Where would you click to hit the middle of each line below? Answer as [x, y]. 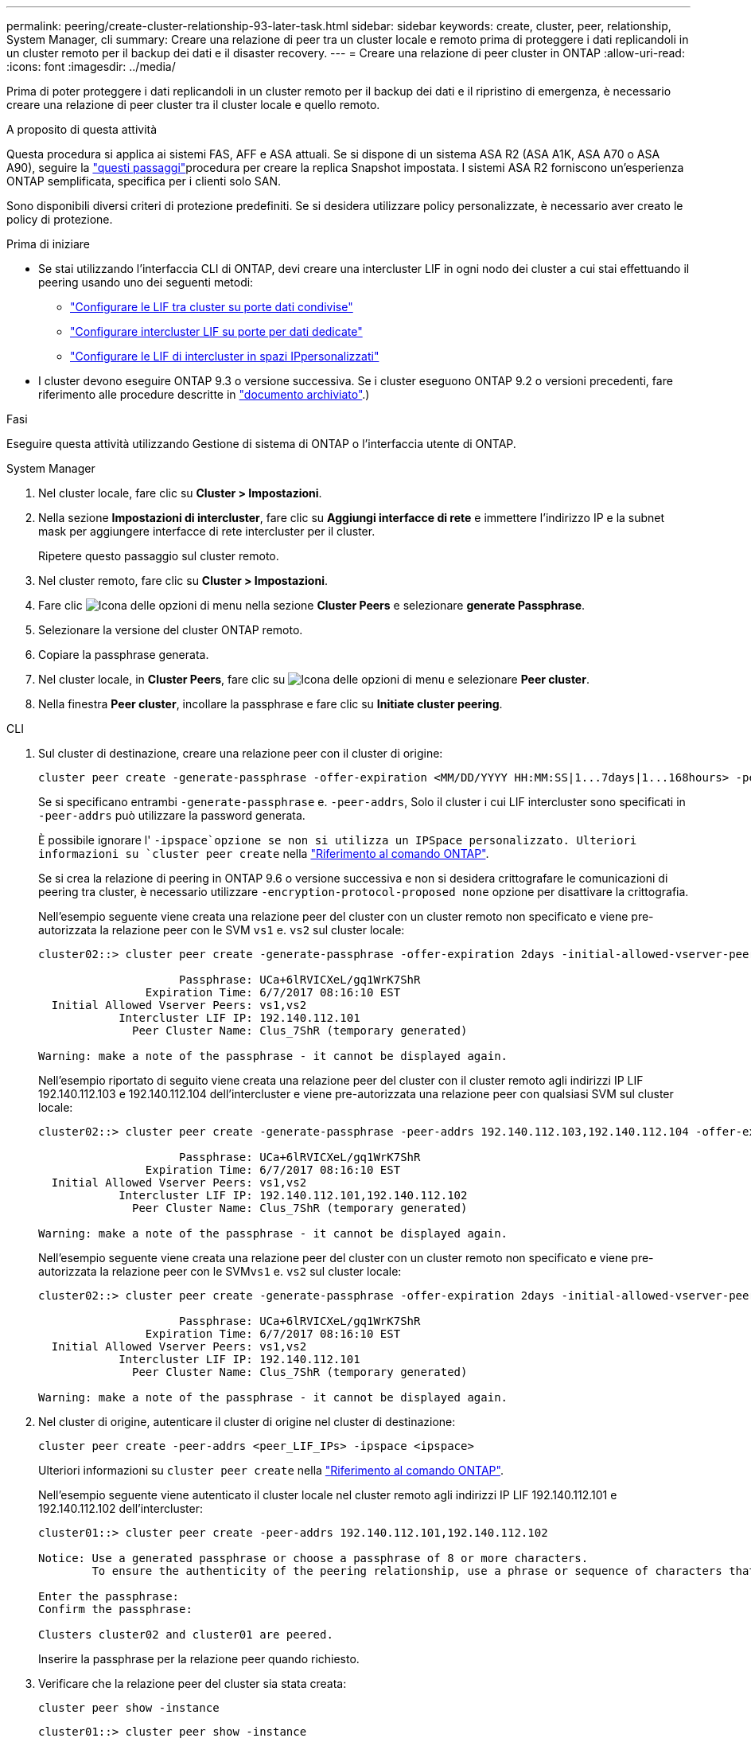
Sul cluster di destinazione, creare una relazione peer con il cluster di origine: [241, 753]
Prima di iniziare [48, 244]
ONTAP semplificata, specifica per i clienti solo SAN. [144, 181]
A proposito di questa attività [82, 129]
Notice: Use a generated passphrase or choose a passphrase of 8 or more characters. [313, 1558]
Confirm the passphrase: [115, 1609]
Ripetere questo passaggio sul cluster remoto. [159, 556]
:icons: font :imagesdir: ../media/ [91, 66]
